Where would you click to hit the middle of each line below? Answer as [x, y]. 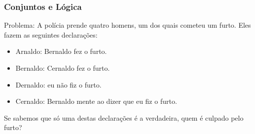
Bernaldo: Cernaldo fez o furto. [63, 68]
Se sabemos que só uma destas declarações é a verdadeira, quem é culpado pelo [124, 117]
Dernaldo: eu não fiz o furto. [58, 84]
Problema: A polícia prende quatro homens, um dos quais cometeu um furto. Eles [127, 25]
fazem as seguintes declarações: [51, 34]
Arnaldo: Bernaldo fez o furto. [61, 51]
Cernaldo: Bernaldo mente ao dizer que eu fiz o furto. [96, 101]
